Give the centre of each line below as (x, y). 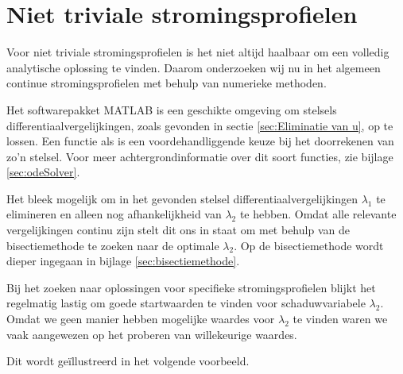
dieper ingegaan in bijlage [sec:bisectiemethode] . (123, 261)
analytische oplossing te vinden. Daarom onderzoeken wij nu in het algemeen (194, 67)
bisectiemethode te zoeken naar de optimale (113, 245)
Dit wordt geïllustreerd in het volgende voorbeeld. (128, 361)
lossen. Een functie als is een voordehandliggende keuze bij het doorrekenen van (200, 141)
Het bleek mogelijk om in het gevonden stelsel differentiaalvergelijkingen (182, 198)
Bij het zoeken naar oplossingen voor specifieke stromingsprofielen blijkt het (191, 287)
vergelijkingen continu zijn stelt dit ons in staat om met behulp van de (178, 230)
